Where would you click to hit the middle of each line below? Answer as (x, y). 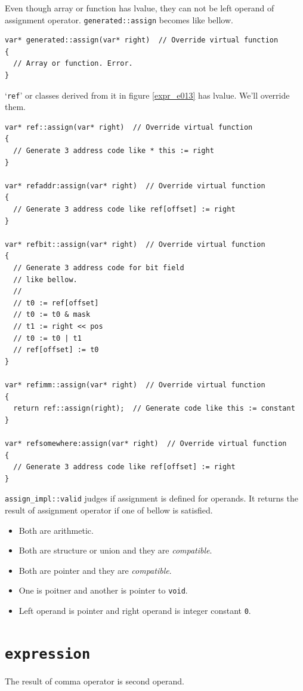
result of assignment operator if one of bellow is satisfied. (109, 510)
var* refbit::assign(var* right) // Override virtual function (135, 244)
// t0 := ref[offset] (56, 303)
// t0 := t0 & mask (52, 315)
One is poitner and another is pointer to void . (103, 590)
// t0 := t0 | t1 (47, 338)
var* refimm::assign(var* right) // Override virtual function (135, 385)
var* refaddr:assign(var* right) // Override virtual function (135, 186)
